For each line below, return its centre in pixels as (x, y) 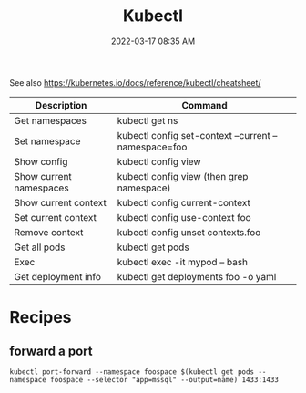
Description (61, 105)
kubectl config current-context (184, 202)
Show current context (60, 202)
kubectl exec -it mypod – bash (183, 262)
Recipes (41, 318)
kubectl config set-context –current (194, 135)
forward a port (51, 351)
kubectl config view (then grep (183, 176)
